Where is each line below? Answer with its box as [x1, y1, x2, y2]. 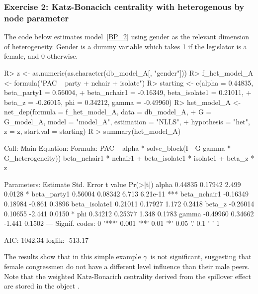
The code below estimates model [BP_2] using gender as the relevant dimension [4, 31, 250, 42]
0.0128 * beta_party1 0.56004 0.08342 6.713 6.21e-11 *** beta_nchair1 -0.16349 [4, 189, 249, 199]
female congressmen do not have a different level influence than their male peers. [4, 261, 250, 272]
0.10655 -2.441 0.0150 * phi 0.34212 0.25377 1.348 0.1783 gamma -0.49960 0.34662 [4, 208, 254, 218]
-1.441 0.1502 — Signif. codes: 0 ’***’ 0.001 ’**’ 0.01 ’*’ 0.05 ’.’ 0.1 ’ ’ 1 [4, 218, 220, 228]
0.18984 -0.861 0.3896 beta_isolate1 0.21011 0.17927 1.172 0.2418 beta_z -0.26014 [4, 198, 255, 209]
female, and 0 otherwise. [4, 51, 78, 61]
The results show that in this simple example [4, 251, 141, 262]
